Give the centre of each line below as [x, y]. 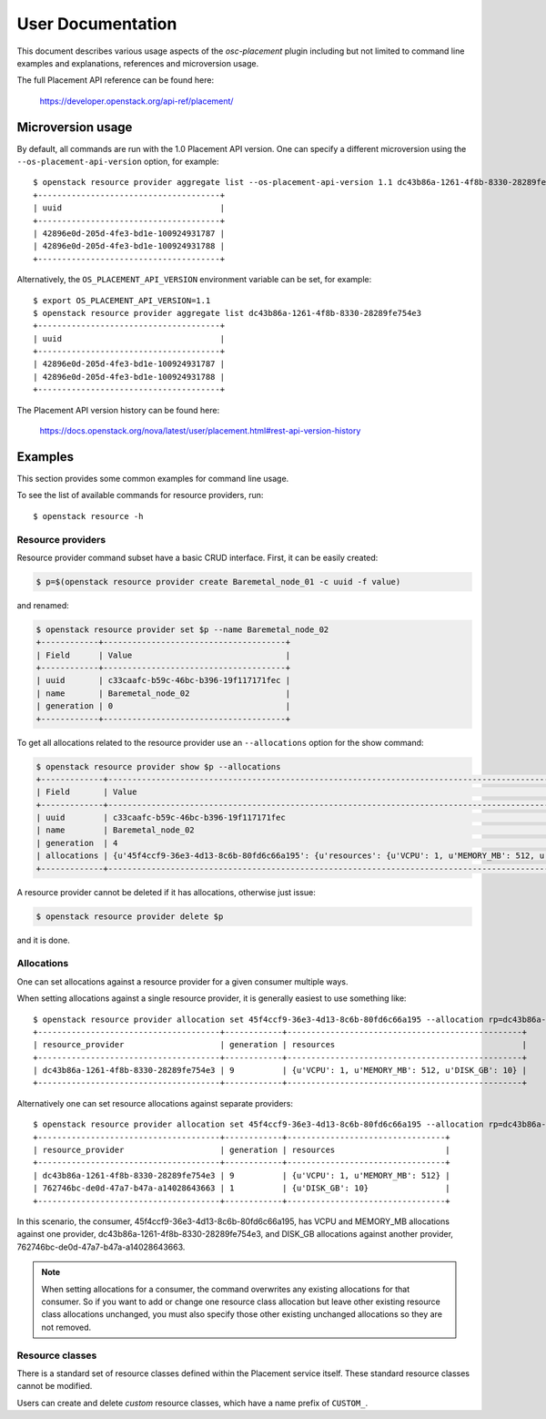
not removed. [66, 1327]
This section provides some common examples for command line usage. [153, 478]
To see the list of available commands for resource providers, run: [140, 495]
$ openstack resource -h [88, 516]
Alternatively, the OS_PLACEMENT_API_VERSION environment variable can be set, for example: [194, 280]
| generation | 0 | [163, 706]
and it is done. [43, 940]
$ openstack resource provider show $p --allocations [158, 766]
